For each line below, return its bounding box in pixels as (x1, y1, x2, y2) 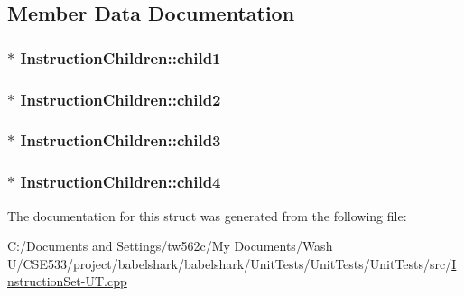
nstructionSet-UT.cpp (7, 272, 127, 291)
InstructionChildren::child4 (20, 171, 221, 193)
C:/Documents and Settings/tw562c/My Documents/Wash (7, 236, 333, 255)
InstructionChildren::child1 (20, 46, 221, 69)
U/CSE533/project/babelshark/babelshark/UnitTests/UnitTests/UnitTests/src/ (7, 254, 452, 273)
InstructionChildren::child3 (20, 129, 221, 152)
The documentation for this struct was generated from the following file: (7, 206, 407, 225)
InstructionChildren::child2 (20, 88, 221, 110)
